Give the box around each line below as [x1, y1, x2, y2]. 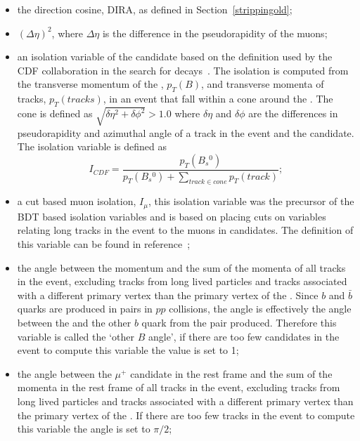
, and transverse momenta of [201, 77, 324, 91]
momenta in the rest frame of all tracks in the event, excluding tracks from [17, 380, 340, 395]
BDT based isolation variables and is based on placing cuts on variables [17, 209, 326, 223]
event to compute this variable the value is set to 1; [17, 343, 239, 357]
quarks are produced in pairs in [17, 301, 153, 316]
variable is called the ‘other [17, 329, 135, 343]
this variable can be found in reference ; [17, 237, 191, 251]
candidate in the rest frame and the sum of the [130, 366, 333, 381]
